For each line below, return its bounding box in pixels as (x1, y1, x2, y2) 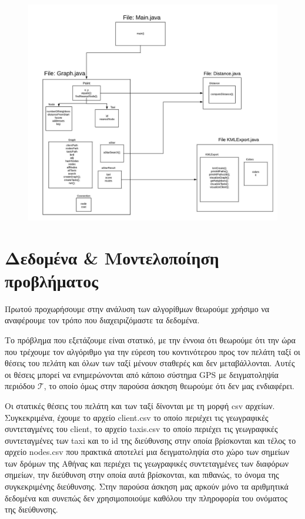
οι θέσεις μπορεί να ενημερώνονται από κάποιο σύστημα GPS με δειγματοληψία (5, 368, 279, 380)
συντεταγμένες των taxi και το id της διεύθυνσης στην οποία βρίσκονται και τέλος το (5, 434, 296, 446)
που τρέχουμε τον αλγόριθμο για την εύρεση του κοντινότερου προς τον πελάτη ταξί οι (5, 345, 300, 357)
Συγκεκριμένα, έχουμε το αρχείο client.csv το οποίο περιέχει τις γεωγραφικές (5, 411, 269, 423)
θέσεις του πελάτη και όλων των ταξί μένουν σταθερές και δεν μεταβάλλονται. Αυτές (5, 357, 295, 369)
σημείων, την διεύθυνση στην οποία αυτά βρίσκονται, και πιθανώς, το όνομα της (5, 468, 279, 481)
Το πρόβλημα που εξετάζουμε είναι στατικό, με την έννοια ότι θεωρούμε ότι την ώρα (5, 333, 296, 346)
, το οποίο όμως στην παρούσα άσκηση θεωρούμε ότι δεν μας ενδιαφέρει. (43, 380, 294, 392)
